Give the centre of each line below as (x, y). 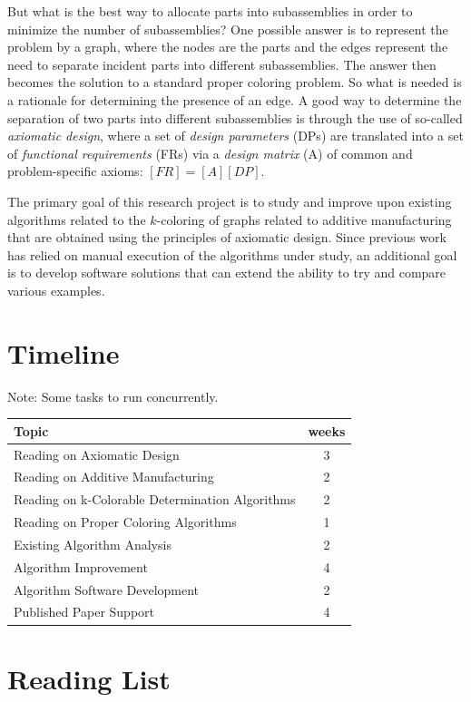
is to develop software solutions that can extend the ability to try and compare (227, 273)
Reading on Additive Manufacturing (114, 477)
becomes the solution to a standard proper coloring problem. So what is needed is (235, 82)
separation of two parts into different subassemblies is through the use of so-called (235, 117)
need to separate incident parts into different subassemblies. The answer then (222, 64)
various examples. (56, 290)
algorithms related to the (77, 219)
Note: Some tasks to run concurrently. (113, 396)
